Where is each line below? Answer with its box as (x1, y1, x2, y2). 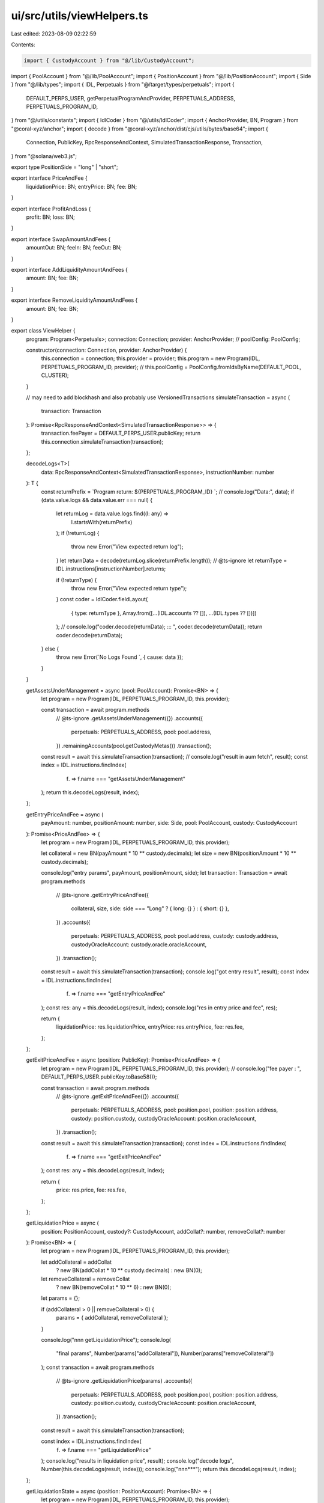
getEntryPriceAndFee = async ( (26, 810, 104, 818)
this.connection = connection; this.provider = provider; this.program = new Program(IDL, (41, 355, 260, 362)
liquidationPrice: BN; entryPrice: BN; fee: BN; (26, 183, 137, 190)
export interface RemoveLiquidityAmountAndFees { (11, 296, 138, 304)
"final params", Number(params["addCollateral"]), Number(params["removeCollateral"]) (56, 1350, 274, 1357)
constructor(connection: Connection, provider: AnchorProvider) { (26, 346, 187, 354)
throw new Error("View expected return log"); (71, 543, 184, 550)
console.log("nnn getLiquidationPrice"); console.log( (41, 1336, 171, 1343)
